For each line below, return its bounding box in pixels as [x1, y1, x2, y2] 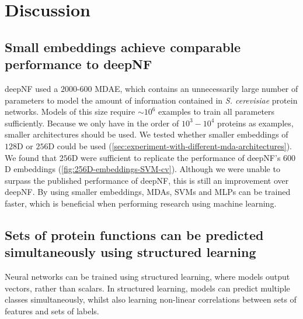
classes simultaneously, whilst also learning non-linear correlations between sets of [5, 293, 297, 306]
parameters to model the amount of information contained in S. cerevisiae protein [5, 94, 298, 106]
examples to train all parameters [158, 105, 275, 118]
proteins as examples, [217, 116, 294, 129]
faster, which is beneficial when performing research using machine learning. [5, 197, 277, 209]
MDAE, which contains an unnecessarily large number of [95, 82, 298, 94]
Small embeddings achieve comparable [5, 37, 241, 56]
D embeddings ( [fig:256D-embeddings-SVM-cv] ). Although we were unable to [5, 163, 280, 175]
